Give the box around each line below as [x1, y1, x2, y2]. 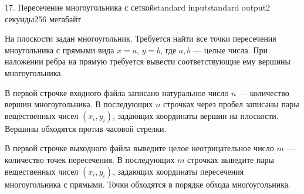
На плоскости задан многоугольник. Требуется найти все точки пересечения [5, 32, 276, 45]
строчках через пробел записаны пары [163, 98, 299, 110]
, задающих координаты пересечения [112, 165, 244, 177]
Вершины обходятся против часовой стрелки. [5, 122, 167, 134]
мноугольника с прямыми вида [5, 43, 114, 56]
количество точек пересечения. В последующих [5, 153, 175, 165]
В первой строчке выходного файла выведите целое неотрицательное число [5, 142, 274, 154]
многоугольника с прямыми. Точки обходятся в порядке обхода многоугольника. [5, 178, 291, 190]
